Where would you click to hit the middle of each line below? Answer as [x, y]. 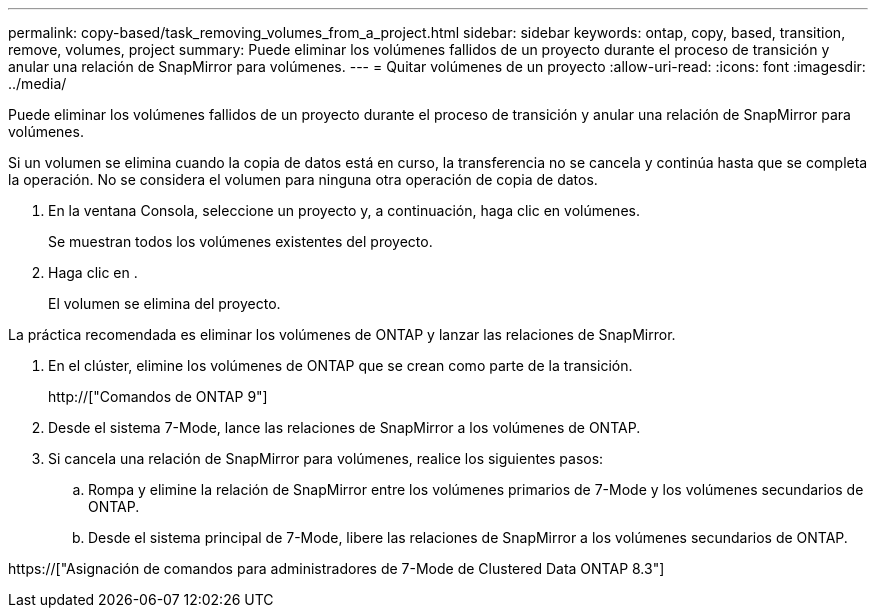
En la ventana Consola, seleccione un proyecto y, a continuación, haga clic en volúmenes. [344, 210]
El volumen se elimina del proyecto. [164, 303]
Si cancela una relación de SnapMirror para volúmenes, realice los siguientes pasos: [326, 458]
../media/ [37, 83]
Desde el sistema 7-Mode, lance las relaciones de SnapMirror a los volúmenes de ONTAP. [344, 427]
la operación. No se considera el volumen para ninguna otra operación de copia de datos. [303, 179]
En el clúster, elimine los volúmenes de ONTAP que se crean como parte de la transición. [340, 365]
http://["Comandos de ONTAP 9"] [158, 396]
